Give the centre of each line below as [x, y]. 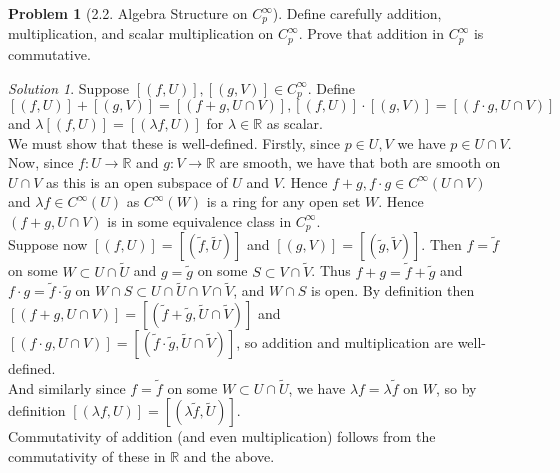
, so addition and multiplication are [344, 342]
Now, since [41, 162]
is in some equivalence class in [199, 220]
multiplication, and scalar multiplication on [141, 33]
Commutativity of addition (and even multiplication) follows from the [222, 436]
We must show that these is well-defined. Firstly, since [174, 142]
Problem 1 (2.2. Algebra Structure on [128, 13]
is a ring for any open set [283, 201]
